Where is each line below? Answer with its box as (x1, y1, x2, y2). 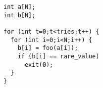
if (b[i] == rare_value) (17, 52, 100, 60)
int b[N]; (3, 11, 36, 19)
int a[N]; (3, 3, 36, 10)
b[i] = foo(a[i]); (17, 44, 78, 52)
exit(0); (24, 61, 53, 68)
